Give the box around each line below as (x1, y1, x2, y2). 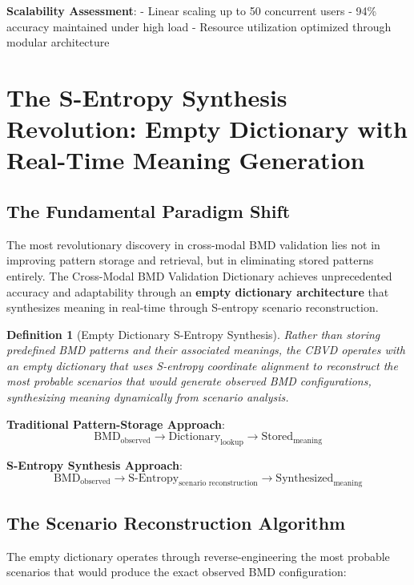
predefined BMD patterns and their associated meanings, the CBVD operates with (6, 341, 405, 358)
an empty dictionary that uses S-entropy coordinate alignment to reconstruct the (6, 357, 398, 373)
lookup (220, 438, 243, 447)
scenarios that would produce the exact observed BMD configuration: (6, 563, 347, 580)
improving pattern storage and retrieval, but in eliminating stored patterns (6, 252, 374, 268)
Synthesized (275, 472, 334, 484)
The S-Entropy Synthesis (6, 80, 287, 113)
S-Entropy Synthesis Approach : (6, 457, 183, 474)
